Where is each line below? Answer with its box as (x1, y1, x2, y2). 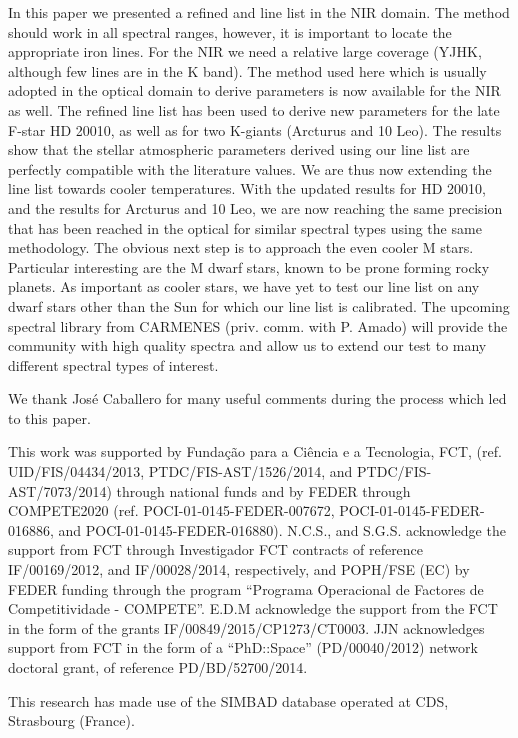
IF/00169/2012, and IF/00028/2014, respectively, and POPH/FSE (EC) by (8, 559, 470, 580)
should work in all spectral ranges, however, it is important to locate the (8, 21, 452, 42)
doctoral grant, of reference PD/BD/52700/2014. (8, 657, 308, 677)
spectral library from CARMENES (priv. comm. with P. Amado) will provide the (8, 315, 508, 336)
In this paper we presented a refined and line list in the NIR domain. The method (8, 2, 510, 22)
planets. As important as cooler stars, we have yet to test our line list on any (8, 276, 480, 297)
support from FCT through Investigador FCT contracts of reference (8, 539, 424, 560)
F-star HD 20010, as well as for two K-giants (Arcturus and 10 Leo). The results (8, 119, 502, 140)
